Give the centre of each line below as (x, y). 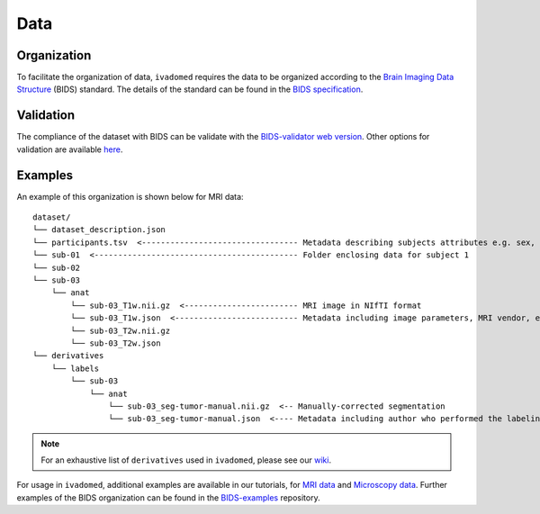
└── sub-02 (57, 267)
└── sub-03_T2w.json (116, 343)
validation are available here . (70, 149)
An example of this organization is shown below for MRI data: (130, 196)
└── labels (75, 368)
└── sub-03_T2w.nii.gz (121, 330)
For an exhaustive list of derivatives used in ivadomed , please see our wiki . (186, 460)
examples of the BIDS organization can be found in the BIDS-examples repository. (168, 497)
